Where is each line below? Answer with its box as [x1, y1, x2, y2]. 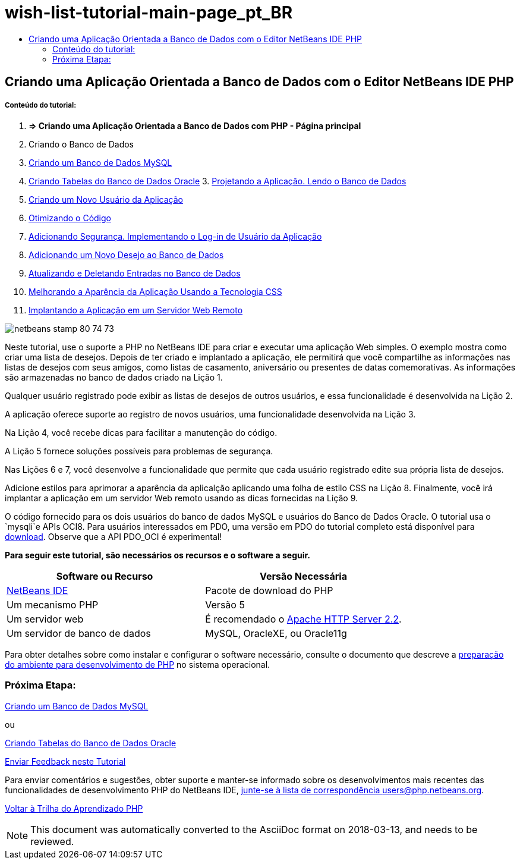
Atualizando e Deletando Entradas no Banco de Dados [29, 268, 241, 278]
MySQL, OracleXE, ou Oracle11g [205, 627, 347, 639]
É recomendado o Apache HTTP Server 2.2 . [205, 612, 402, 625]
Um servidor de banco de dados [7, 627, 151, 639]
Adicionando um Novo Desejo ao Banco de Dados [29, 249, 224, 260]
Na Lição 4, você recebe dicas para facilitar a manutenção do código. [5, 427, 278, 438]
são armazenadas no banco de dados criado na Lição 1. [5, 372, 223, 382]
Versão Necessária [259, 570, 347, 582]
